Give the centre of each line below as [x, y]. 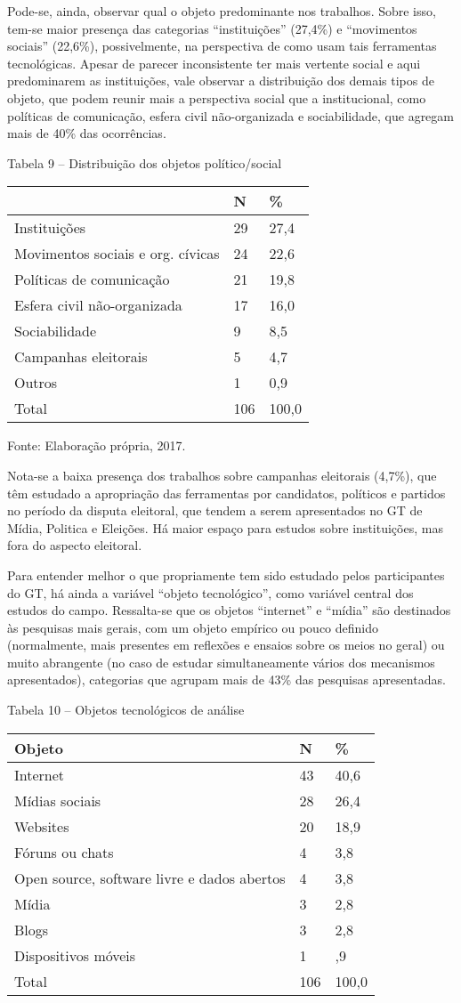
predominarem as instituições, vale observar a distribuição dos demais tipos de [221, 81]
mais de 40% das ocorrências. [87, 133]
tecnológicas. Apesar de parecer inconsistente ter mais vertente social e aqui [214, 63]
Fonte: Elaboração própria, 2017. [97, 445]
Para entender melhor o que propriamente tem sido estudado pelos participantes [226, 574]
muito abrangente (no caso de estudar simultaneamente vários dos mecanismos [221, 662]
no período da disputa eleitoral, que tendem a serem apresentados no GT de [215, 510]
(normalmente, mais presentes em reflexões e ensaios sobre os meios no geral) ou [226, 645]
